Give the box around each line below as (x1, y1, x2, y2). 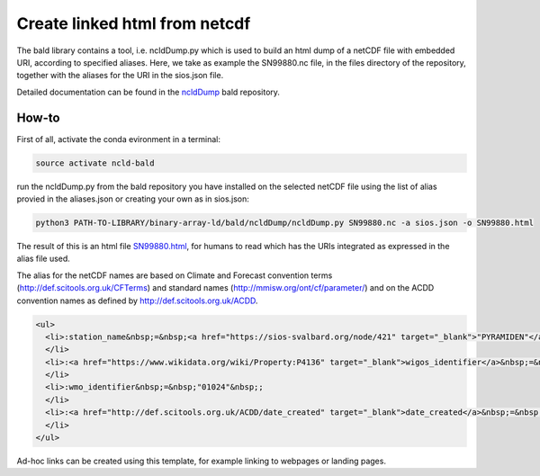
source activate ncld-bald (35, 157, 155, 168)
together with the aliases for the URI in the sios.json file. (16, 70, 224, 81)
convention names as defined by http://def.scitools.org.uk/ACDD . (16, 295, 258, 306)
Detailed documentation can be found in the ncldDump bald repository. (16, 86, 281, 97)
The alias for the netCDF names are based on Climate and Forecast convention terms (16, 270, 333, 281)
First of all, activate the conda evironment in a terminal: (16, 133, 220, 144)
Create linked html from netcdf (16, 13, 251, 33)
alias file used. (16, 253, 71, 265)
